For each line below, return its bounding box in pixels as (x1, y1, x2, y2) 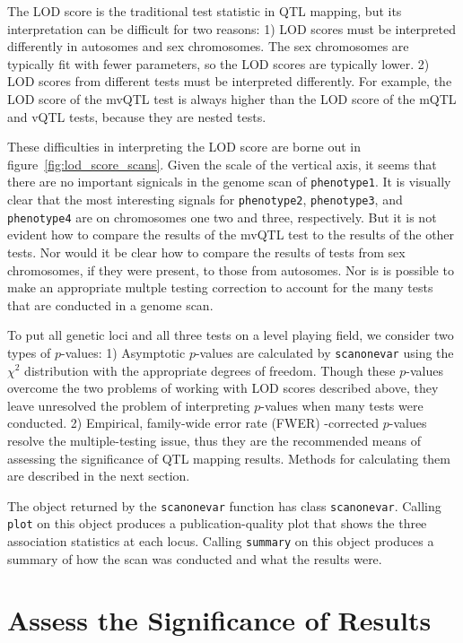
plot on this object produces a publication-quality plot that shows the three (7, 514, 427, 533)
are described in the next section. (7, 466, 190, 485)
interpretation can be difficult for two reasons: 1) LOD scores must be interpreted (7, 19, 456, 38)
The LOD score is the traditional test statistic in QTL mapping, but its (7, 2, 402, 20)
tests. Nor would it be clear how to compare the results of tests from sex (7, 242, 406, 261)
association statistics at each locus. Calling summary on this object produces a (7, 532, 434, 550)
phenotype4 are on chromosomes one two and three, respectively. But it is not (7, 207, 437, 226)
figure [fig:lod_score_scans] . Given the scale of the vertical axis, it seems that (7, 154, 437, 173)
